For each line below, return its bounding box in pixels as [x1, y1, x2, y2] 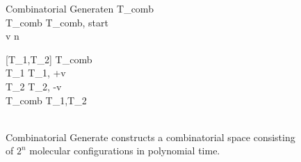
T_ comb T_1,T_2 [6, 92, 87, 107]
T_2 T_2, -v [6, 79, 62, 93]
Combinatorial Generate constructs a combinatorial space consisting [6, 129, 295, 144]
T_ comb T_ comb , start [6, 15, 108, 29]
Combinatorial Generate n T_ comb [6, 1, 154, 15]
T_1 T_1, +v [6, 65, 66, 80]
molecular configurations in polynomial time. [29, 143, 220, 158]
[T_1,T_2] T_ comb [6, 51, 92, 66]
